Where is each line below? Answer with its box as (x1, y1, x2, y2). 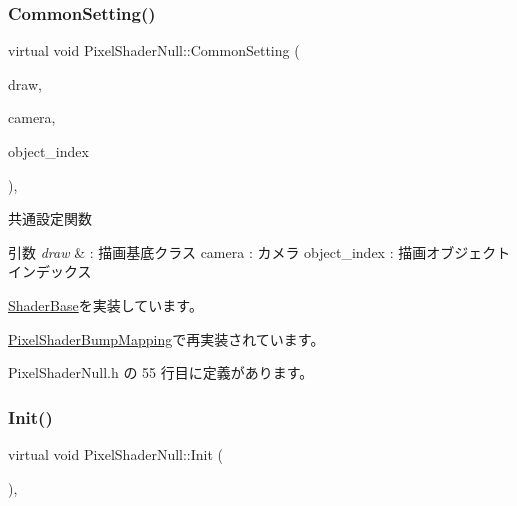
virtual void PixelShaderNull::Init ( (8, 443, 224, 464)
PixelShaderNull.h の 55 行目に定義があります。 (8, 362, 314, 383)
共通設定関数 (8, 208, 92, 229)
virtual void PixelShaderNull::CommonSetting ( (8, 40, 300, 61)
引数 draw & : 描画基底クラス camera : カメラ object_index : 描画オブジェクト (8, 241, 511, 262)
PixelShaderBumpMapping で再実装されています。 (8, 328, 325, 349)
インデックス (8, 261, 92, 282)
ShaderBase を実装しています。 (8, 294, 203, 315)
